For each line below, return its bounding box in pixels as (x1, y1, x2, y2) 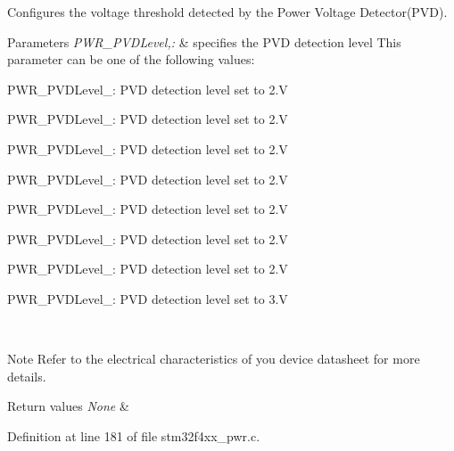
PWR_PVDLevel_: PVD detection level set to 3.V (7, 289, 288, 307)
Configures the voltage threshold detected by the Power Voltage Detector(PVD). (7, 3, 448, 20)
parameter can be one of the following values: (7, 50, 255, 69)
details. (7, 366, 46, 385)
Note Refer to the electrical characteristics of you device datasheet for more (7, 349, 420, 368)
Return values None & (7, 397, 129, 415)
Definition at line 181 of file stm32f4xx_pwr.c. (7, 426, 260, 445)
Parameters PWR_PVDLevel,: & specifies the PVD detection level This (7, 32, 401, 51)
